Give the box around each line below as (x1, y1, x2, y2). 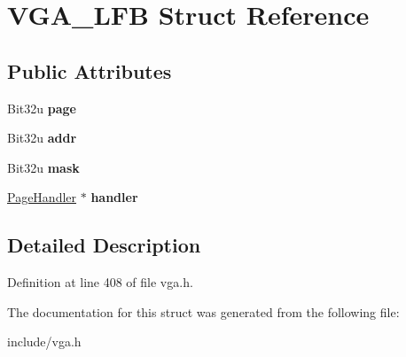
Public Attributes (7, 57, 172, 84)
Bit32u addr (7, 128, 77, 147)
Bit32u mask (7, 158, 80, 176)
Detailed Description (7, 231, 201, 259)
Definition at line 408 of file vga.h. (7, 273, 193, 291)
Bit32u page (7, 98, 76, 117)
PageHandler (7, 188, 77, 206)
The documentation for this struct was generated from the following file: (7, 302, 400, 321)
